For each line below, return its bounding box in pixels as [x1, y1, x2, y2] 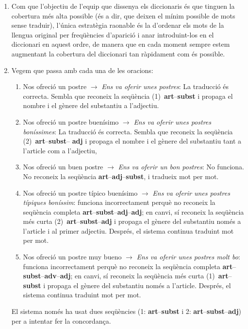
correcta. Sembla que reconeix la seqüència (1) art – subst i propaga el [23, 91, 233, 101]
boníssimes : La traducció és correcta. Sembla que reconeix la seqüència [23, 126, 233, 136]
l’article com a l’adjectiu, [23, 145, 97, 155]
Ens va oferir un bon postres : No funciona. [118, 162, 244, 172]
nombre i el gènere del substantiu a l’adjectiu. [23, 100, 159, 110]
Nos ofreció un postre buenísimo [23, 116, 119, 127]
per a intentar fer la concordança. [11, 315, 111, 326]
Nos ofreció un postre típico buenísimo [23, 187, 138, 198]
